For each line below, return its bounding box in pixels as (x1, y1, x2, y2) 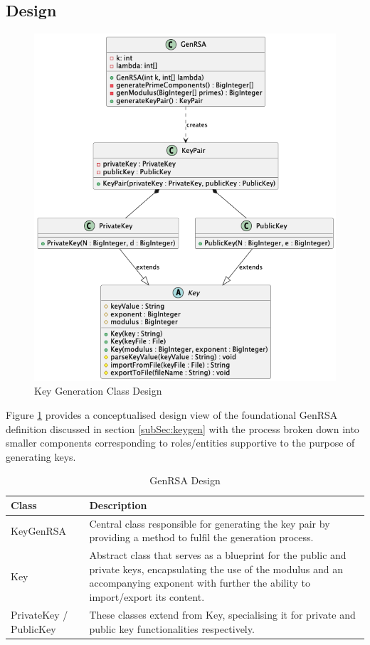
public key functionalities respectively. (89, 621, 255, 636)
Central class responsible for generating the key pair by (89, 516, 330, 531)
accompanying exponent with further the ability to (89, 575, 310, 590)
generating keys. (6, 449, 76, 464)
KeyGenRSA (11, 523, 67, 538)
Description (89, 498, 147, 513)
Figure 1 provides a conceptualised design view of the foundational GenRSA (6, 407, 338, 422)
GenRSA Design (149, 473, 221, 488)
